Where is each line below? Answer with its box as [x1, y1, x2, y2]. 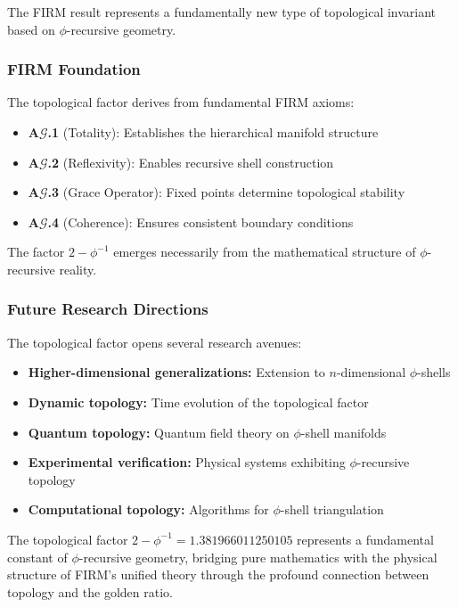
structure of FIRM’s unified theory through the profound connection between [7, 565, 429, 584]
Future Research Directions [7, 298, 209, 320]
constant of [7, 547, 68, 566]
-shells [417, 363, 451, 381]
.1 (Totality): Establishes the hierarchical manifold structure [47, 123, 379, 141]
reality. [59, 259, 97, 278]
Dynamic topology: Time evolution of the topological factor [28, 392, 369, 411]
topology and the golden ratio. [7, 582, 173, 601]
